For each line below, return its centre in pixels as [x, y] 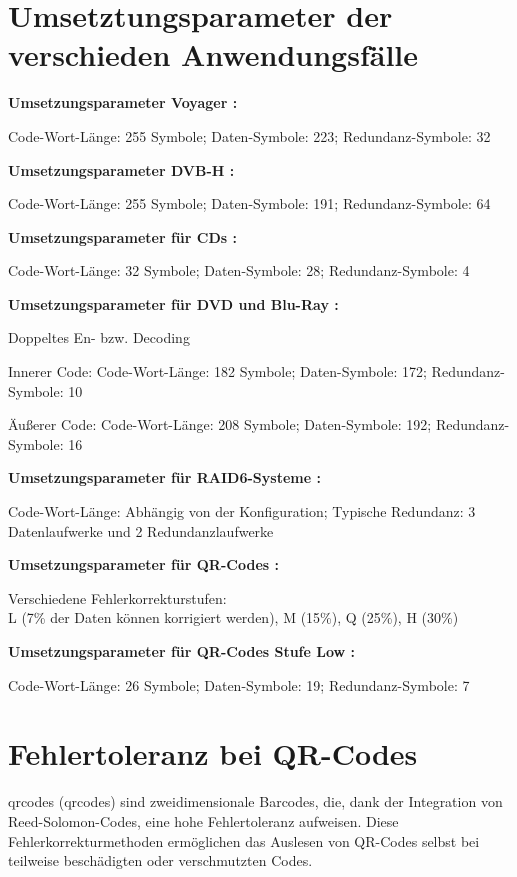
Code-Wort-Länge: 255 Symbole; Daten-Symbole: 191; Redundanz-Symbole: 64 [249, 203]
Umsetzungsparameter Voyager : [123, 102]
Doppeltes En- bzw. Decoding [99, 337]
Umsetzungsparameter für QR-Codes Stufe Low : [182, 651]
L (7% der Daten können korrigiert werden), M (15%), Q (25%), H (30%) [233, 617]
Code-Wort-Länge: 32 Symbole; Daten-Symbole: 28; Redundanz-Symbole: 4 [239, 270]
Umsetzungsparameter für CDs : [122, 236]
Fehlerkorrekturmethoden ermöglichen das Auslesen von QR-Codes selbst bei [244, 840]
